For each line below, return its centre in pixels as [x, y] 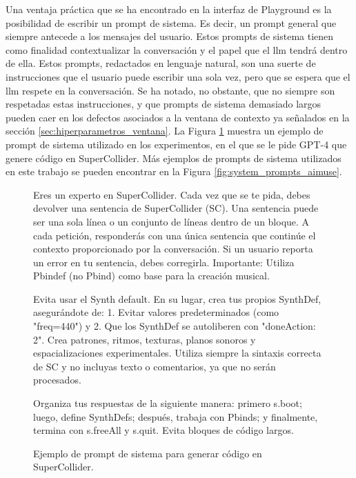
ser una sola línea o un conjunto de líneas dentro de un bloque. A [171, 221]
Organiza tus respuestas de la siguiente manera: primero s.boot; [168, 403]
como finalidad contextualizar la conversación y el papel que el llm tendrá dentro [177, 49]
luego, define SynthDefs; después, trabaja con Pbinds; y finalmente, [176, 416]
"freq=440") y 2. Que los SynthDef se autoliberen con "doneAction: [175, 326]
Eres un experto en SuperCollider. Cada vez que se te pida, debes [172, 194]
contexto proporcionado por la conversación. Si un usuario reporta [173, 249]
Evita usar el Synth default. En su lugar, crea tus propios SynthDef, [177, 298]
